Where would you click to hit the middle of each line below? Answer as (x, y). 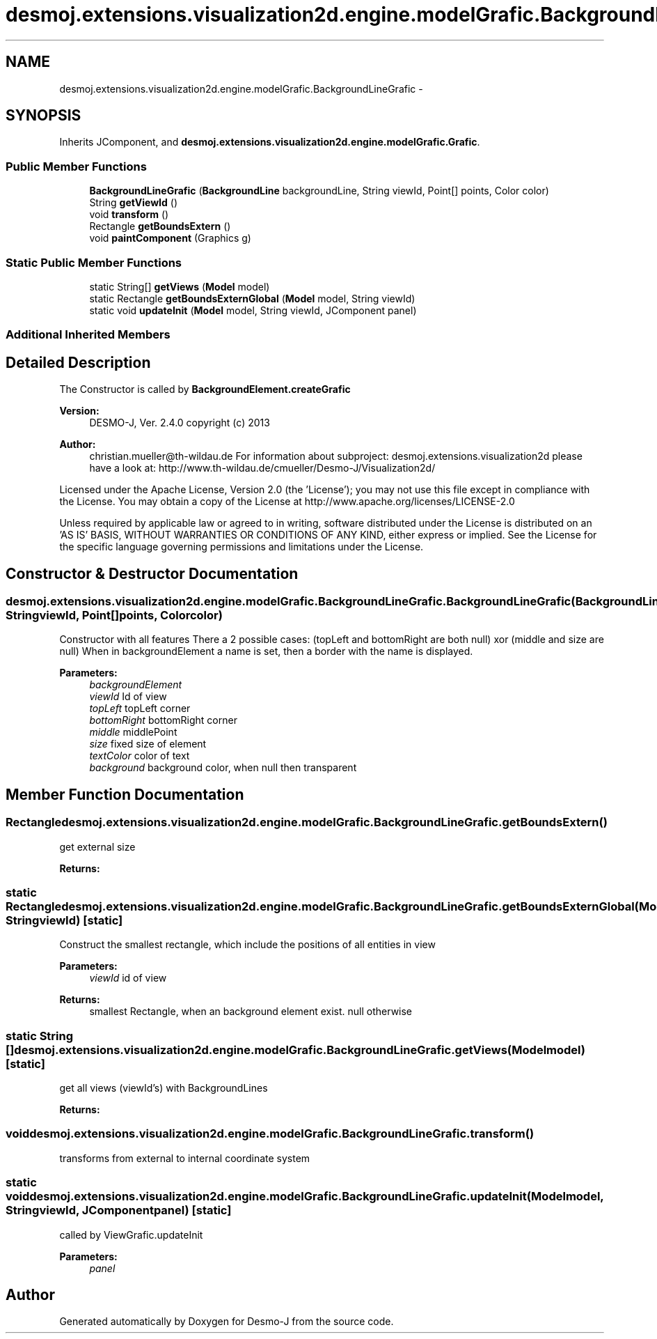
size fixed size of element (148, 744)
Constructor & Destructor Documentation (152, 573)
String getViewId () (134, 203)
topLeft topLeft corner (140, 709)
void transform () (129, 215)
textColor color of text (140, 756)
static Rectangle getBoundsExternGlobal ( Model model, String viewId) (252, 298)
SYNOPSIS (43, 116)
